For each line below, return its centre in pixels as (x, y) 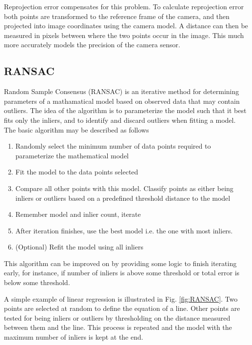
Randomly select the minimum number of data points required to (113, 146)
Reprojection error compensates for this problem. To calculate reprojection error (124, 6)
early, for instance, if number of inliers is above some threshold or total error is (122, 273)
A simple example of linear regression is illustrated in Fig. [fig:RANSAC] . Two (121, 298)
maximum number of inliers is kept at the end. (74, 337)
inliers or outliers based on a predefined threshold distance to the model (123, 198)
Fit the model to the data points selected (77, 172)
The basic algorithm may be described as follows (77, 129)
